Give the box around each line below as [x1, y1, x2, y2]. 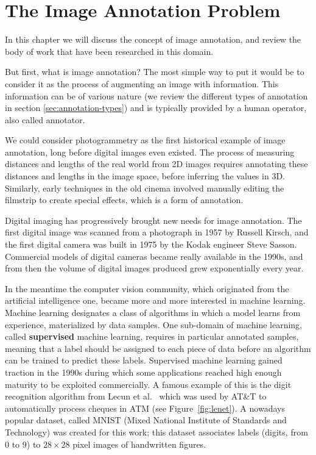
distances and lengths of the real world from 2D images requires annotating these [5, 157, 308, 170]
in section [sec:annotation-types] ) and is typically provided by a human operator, [5, 101, 307, 114]
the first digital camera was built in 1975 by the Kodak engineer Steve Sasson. [5, 238, 297, 251]
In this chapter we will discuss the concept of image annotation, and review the [5, 33, 301, 46]
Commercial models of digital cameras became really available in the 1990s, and [5, 249, 303, 262]
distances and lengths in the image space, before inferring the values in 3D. [5, 170, 285, 182]
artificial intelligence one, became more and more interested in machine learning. [5, 294, 306, 307]
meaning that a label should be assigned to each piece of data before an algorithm [5, 342, 311, 354]
